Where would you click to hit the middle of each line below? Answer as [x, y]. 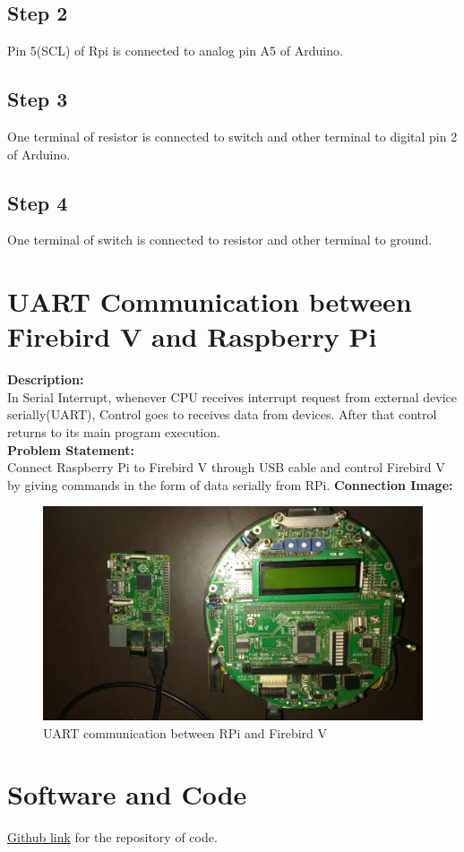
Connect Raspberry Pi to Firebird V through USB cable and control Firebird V [226, 467]
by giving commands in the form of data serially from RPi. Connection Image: [230, 484]
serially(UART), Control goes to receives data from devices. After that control [222, 414]
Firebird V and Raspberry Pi [192, 336]
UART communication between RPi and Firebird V [185, 732]
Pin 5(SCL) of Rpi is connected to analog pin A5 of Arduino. [175, 51]
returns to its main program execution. [114, 432]
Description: [46, 379]
